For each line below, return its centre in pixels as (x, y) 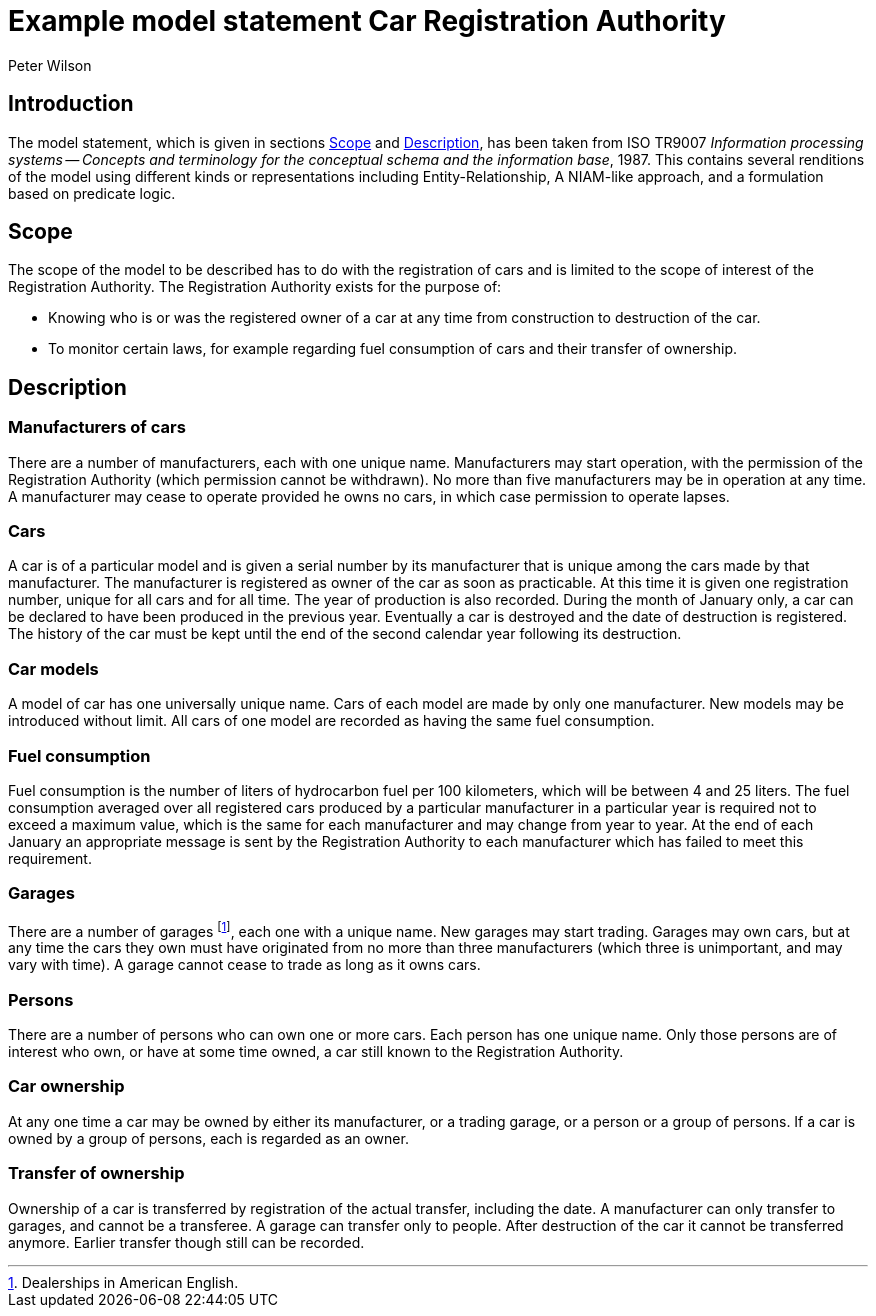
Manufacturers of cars (97, 427)
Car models (53, 668)
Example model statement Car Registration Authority (367, 21)
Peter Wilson (50, 65)
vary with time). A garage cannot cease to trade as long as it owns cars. (244, 965)
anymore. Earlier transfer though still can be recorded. (186, 1242)
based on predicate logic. (92, 193)
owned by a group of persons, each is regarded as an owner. (208, 1138)
